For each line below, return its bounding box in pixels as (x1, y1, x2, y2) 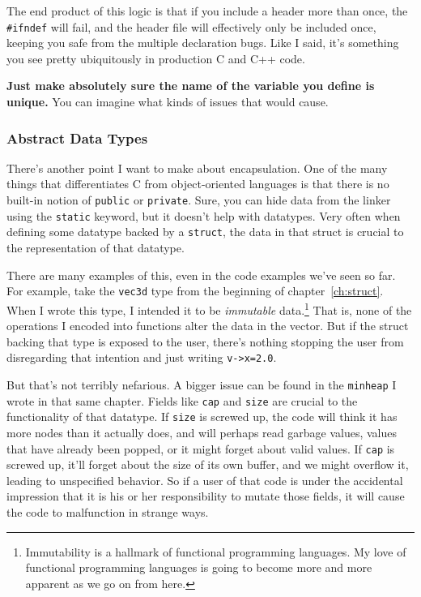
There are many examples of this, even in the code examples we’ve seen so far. (6, 266, 396, 283)
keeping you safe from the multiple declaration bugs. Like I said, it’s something (6, 34, 399, 51)
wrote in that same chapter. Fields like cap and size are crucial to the (6, 392, 358, 409)
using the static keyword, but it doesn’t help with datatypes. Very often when (6, 207, 401, 224)
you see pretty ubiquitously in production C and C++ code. (6, 49, 305, 67)
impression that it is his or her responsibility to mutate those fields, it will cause (6, 487, 405, 505)
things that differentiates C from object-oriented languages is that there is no (6, 175, 389, 192)
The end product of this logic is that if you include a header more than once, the (6, 2, 408, 19)
